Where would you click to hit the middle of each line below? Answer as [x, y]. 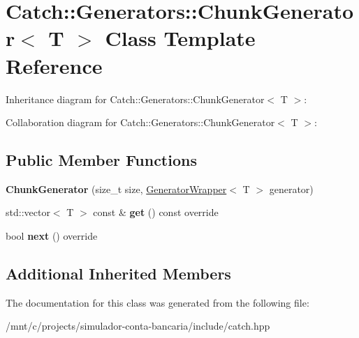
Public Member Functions [101, 160]
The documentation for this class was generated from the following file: [157, 302]
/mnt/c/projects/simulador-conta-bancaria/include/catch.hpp [138, 326]
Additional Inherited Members [118, 274]
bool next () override [52, 236]
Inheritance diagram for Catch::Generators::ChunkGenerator [135, 99]
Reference [54, 65]
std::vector [28, 212]
